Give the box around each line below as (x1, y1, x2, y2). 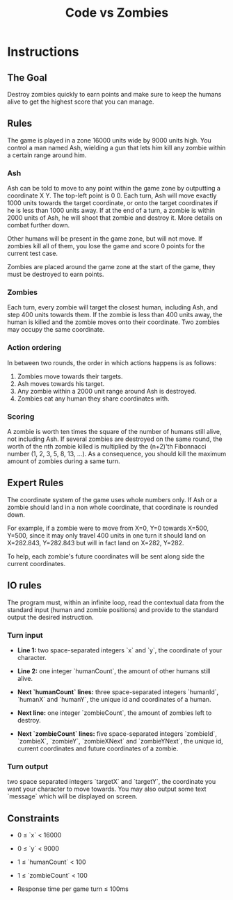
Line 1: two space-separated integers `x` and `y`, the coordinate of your (17, 645, 223, 654)
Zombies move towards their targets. (17, 372, 123, 380)
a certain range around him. (7, 151, 87, 159)
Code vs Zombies (65, 5, 169, 21)
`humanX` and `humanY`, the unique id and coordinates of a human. (17, 695, 211, 703)
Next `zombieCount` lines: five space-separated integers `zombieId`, (17, 729, 218, 738)
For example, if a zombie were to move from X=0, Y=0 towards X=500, (7, 524, 209, 532)
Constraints (7, 812, 60, 824)
